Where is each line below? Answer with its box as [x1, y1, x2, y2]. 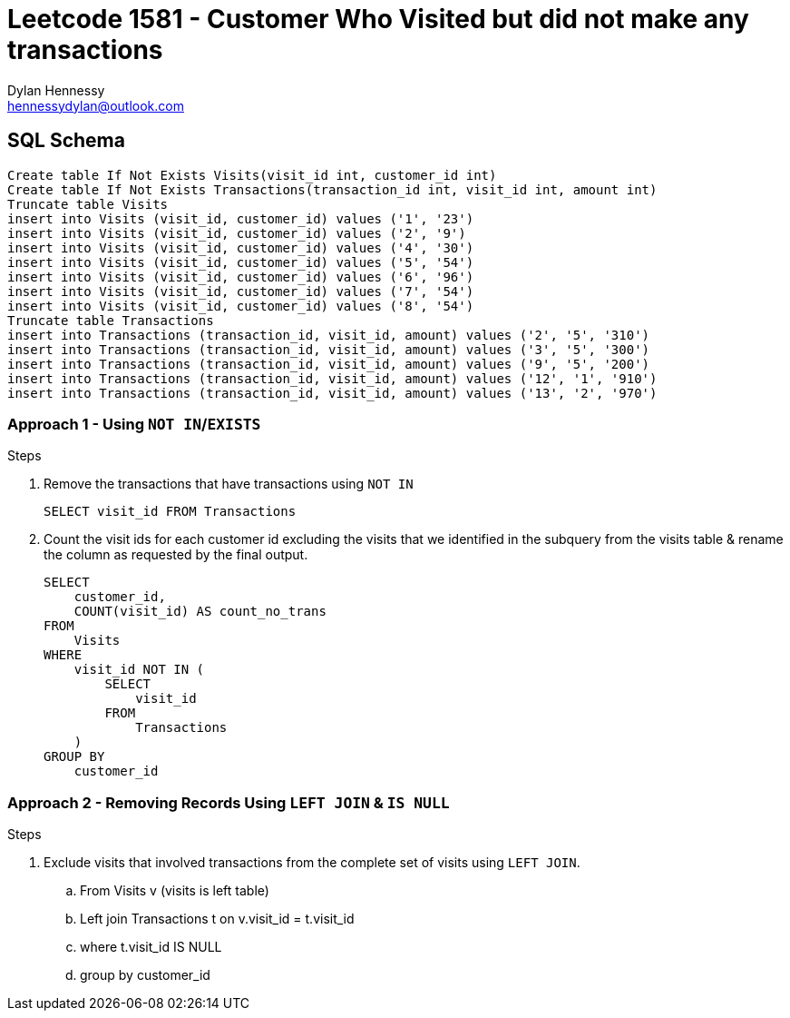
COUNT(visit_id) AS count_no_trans [73, 604, 327, 619]
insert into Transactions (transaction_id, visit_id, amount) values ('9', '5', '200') [7, 356, 650, 371]
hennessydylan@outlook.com [7, 97, 184, 114]
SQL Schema [7, 129, 125, 153]
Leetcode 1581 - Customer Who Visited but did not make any [7, 4, 749, 35]
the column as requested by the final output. [44, 547, 308, 563]
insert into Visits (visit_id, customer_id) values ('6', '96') [7, 269, 474, 284]
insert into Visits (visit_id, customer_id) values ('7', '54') [7, 283, 474, 299]
